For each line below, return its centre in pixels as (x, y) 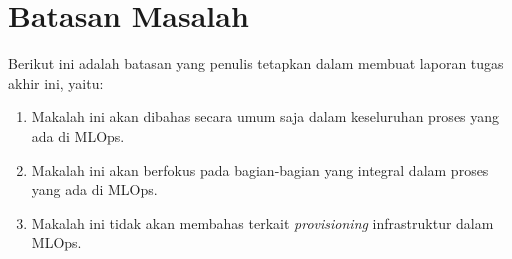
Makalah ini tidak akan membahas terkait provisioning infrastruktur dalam (262, 222)
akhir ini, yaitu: (56, 82)
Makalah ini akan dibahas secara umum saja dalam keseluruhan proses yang (265, 116)
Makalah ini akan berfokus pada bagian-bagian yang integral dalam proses (260, 169)
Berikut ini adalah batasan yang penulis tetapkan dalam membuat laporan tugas (256, 63)
